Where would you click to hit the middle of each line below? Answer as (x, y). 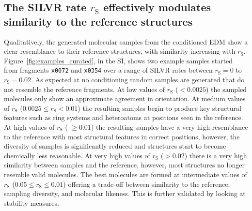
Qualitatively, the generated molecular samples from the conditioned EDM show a (126, 41)
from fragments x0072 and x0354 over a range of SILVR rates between (108, 70)
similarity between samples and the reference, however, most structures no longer (124, 165)
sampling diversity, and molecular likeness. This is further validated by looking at (125, 193)
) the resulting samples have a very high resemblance (169, 127)
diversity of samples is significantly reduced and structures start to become (115, 146)
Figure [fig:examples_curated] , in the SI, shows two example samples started (118, 60)
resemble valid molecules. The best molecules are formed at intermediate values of (126, 174)
